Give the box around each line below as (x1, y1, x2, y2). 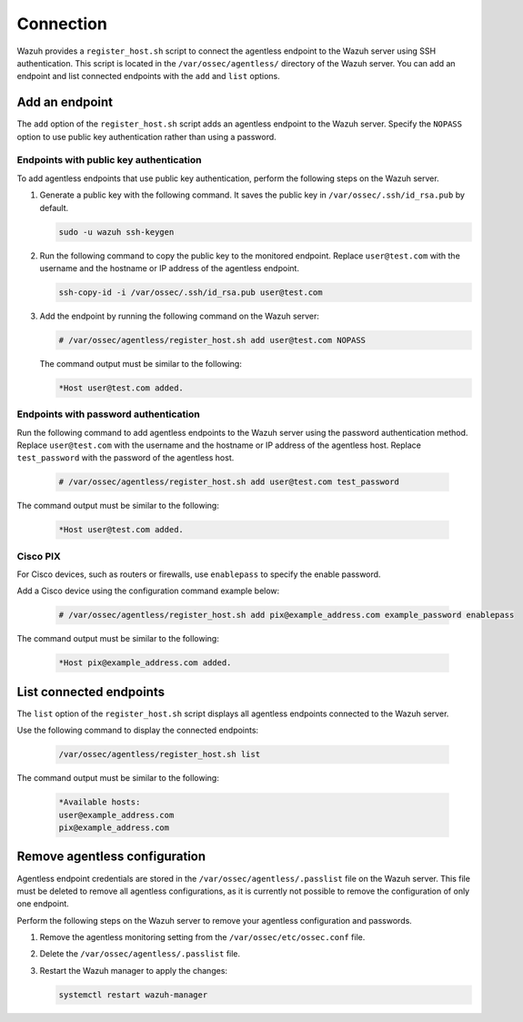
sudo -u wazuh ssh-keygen (58, 227, 175, 237)
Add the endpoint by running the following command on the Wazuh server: (39, 310, 320, 321)
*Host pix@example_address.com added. (58, 658, 232, 668)
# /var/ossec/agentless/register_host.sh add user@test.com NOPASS (58, 335, 367, 345)
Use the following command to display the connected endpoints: (16, 724, 259, 736)
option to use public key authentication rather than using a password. (16, 131, 277, 142)
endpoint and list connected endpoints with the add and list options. (16, 71, 281, 82)
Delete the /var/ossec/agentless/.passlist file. (39, 948, 241, 959)
